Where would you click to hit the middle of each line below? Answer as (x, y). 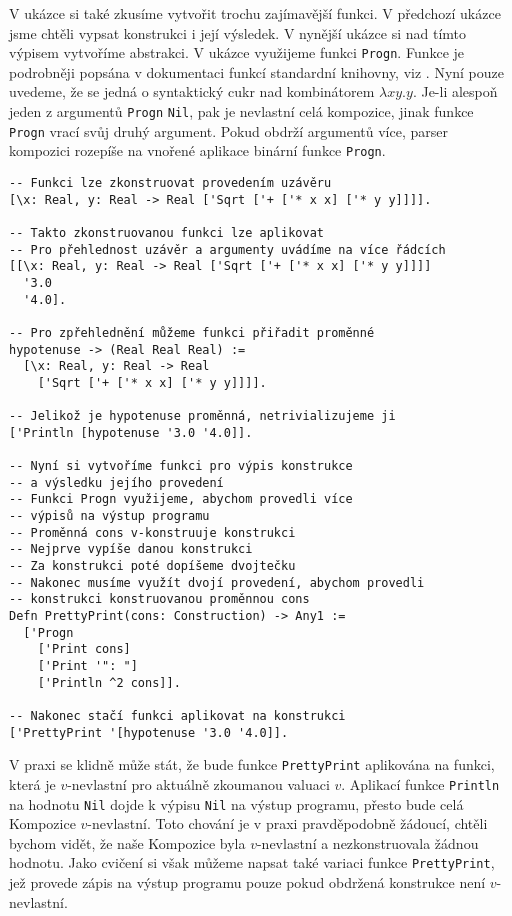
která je (32, 783)
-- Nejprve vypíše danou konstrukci (131, 549)
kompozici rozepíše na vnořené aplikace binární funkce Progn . (197, 150)
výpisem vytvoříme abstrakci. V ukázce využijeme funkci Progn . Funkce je (237, 52)
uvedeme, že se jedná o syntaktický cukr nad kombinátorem (192, 91)
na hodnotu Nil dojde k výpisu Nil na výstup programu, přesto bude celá (236, 803)
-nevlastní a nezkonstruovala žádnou (367, 842)
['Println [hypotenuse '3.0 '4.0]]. (131, 432)
